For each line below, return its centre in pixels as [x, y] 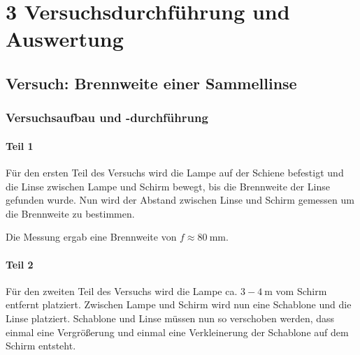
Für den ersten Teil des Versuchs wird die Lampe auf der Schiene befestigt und [175, 172]
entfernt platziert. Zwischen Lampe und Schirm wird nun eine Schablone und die [179, 304]
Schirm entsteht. [41, 346]
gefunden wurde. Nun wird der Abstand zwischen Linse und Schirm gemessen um [180, 200]
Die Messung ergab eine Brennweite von [91, 237]
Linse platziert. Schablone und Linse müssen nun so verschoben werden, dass [170, 318]
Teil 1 [20, 145]
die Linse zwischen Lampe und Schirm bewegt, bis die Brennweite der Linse [168, 186]
